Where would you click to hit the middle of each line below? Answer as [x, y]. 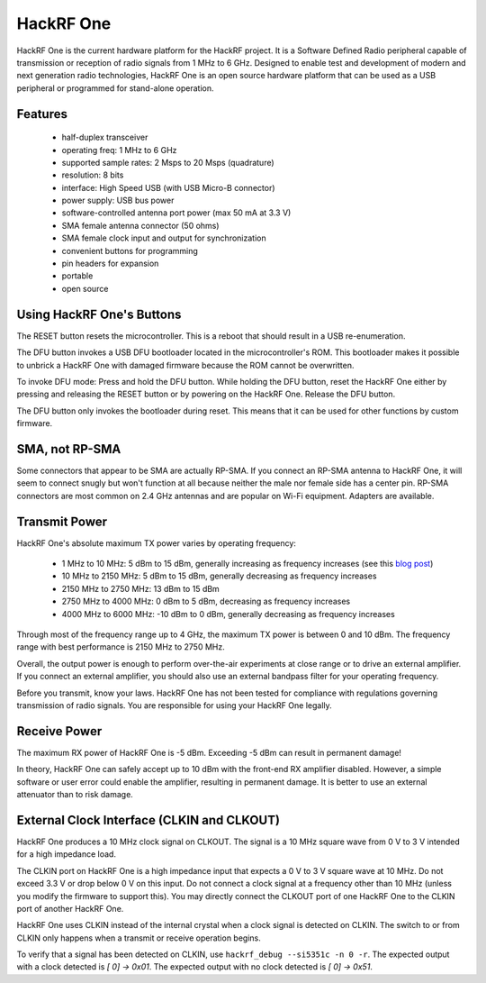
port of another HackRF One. [70, 908]
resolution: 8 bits [93, 175]
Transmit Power [62, 521]
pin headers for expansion [110, 264]
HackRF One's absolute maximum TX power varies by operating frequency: [157, 543]
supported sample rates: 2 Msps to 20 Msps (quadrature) [168, 162]
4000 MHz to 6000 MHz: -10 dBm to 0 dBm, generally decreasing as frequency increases [228, 614]
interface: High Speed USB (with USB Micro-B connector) [168, 187]
